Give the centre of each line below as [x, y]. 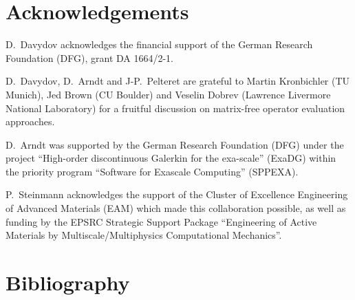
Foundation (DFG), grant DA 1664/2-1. [90, 57]
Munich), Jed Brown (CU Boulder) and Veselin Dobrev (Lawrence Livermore [168, 94]
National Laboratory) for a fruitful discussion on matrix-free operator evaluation [175, 108]
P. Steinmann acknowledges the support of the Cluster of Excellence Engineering [177, 194]
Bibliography [68, 282]
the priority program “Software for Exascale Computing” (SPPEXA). [152, 171]
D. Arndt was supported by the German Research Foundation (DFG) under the [175, 144]
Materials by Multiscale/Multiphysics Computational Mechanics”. [144, 235]
